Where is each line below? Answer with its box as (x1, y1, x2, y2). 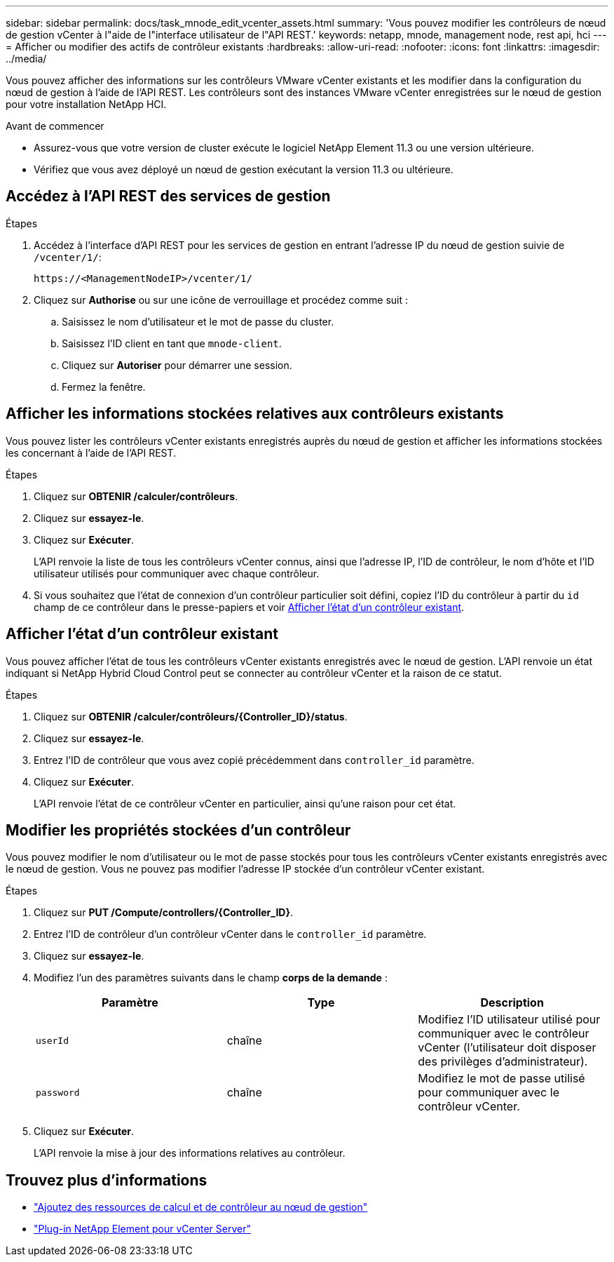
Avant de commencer (6, 120, 104, 132)
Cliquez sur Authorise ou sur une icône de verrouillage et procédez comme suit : (34, 293, 408, 306)
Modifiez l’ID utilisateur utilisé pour (418, 1012, 601, 1027)
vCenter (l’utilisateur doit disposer (418, 1040, 596, 1055)
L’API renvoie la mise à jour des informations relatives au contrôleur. (34, 1147, 346, 1160)
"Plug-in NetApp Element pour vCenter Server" (34, 1223, 251, 1235)
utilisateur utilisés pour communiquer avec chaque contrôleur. (34, 567, 320, 579)
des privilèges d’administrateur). (418, 1054, 588, 1069)
